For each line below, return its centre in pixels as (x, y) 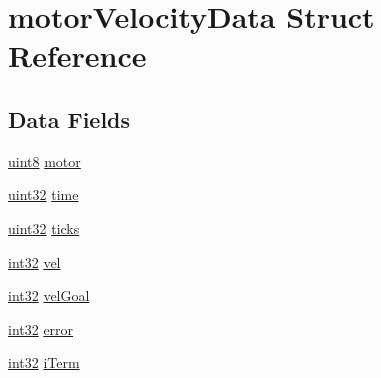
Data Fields (69, 118)
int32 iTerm (44, 362)
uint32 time (43, 194)
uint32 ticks (44, 227)
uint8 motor (44, 160)
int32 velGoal (49, 295)
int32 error (41, 328)
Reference (77, 55)
